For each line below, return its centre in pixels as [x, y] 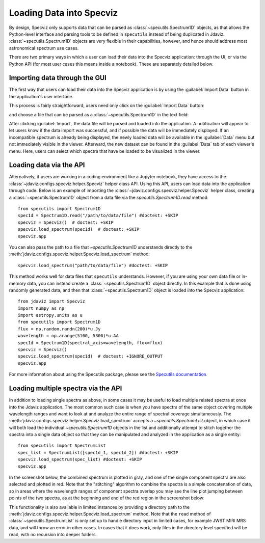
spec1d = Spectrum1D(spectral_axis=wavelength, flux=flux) [90, 343]
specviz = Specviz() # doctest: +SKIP [66, 222]
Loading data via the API [47, 165]
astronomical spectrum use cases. [44, 48]
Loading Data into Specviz [64, 13]
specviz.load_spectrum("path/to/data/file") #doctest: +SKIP [93, 265]
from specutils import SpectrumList [62, 446]
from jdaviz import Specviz [52, 301]
